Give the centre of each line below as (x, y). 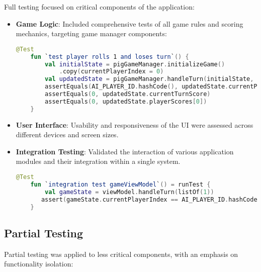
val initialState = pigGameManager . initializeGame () (135, 64)
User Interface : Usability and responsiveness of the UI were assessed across (135, 124)
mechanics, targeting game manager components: (91, 33)
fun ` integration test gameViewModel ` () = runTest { (120, 184)
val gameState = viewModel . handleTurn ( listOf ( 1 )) (129, 192)
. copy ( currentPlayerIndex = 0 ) (111, 72)
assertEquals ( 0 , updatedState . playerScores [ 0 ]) (126, 101)
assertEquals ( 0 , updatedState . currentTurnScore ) (128, 94)
